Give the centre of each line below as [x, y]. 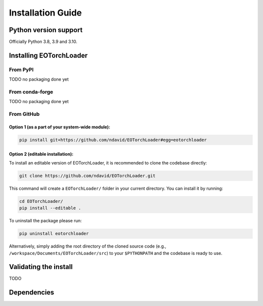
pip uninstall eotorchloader [54, 234]
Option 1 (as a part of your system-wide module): [60, 127]
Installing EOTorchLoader [48, 55]
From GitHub [24, 114]
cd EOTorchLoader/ [41, 201]
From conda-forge [31, 91]
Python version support [46, 30]
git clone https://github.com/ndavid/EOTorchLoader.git [87, 176]
